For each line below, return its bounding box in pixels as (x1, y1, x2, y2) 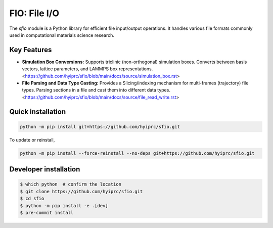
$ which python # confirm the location (20, 181, 121, 187)
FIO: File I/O (9, 8, 60, 19)
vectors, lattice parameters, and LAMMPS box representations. (22, 66, 153, 72)
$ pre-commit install (20, 210, 74, 215)
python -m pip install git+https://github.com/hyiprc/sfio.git (20, 124, 180, 129)
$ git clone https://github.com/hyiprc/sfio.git (20, 189, 143, 194)
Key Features (9, 45, 52, 54)
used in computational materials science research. (9, 32, 115, 38)
